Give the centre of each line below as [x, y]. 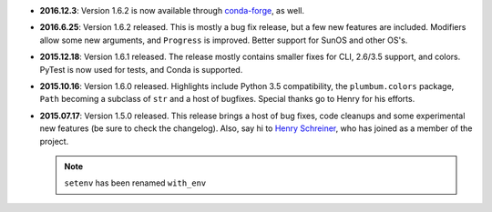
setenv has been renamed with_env [135, 183]
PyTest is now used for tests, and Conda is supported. [141, 69]
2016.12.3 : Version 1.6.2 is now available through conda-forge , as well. [172, 10]
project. [54, 141]
